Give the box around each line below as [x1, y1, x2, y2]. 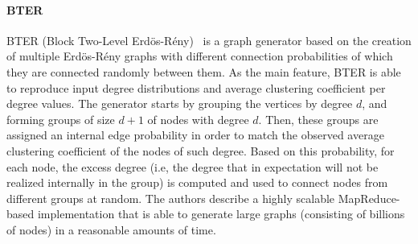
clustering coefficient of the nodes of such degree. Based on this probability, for [6, 142, 395, 159]
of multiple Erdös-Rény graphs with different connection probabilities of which [6, 48, 393, 64]
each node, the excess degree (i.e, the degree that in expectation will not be [6, 158, 379, 175]
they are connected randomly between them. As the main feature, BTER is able [6, 63, 401, 80]
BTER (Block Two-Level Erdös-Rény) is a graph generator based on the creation [6, 31, 412, 48]
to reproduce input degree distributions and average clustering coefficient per [6, 79, 386, 96]
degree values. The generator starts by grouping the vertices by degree [6, 95, 353, 112]
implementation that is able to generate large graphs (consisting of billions [37, 205, 405, 222]
